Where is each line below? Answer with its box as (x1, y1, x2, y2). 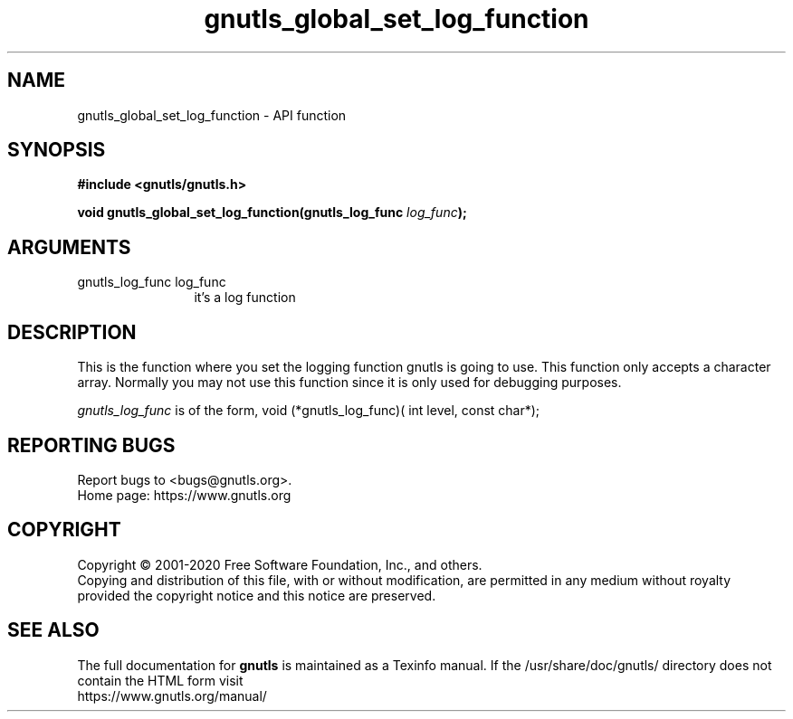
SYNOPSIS (7, 138, 106, 162)
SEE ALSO (7, 619, 100, 642)
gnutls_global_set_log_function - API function (77, 107, 347, 123)
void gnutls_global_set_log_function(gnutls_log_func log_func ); (77, 204, 467, 221)
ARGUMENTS (7, 235, 131, 259)
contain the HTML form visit (77, 672, 244, 688)
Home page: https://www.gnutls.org (77, 487, 291, 503)
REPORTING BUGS (7, 433, 176, 457)
